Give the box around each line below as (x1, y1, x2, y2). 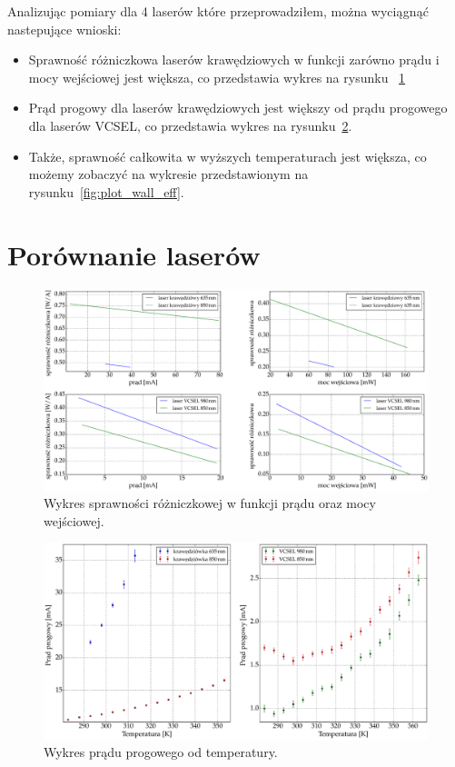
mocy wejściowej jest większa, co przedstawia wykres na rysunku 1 (28, 67, 406, 86)
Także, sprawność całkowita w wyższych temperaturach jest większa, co (28, 146, 427, 165)
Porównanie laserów (7, 235, 261, 273)
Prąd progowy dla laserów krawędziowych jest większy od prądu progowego (28, 98, 448, 117)
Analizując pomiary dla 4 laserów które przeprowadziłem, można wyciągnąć (7, 2, 429, 20)
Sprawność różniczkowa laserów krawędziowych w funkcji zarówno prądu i (28, 50, 440, 69)
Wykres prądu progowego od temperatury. (44, 742, 278, 762)
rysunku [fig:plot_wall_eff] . (28, 182, 184, 201)
